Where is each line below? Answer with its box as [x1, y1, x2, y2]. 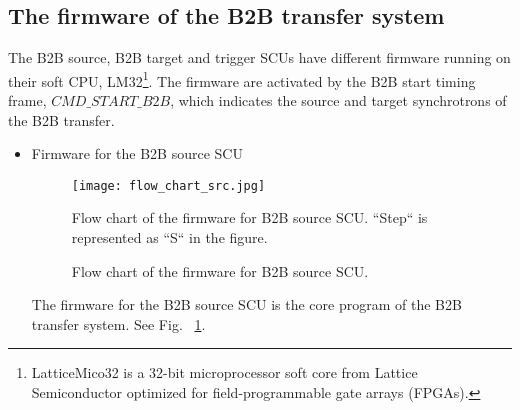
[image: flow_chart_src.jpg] [71, 178, 266, 193]
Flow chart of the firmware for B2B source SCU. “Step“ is [71, 207, 428, 228]
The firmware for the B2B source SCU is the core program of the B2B [31, 294, 462, 315]
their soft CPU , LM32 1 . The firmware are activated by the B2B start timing [8, 67, 476, 91]
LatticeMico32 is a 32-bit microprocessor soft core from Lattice [31, 362, 418, 383]
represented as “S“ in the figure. [71, 227, 268, 248]
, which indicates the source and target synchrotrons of [170, 90, 507, 111]
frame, [8, 90, 47, 111]
